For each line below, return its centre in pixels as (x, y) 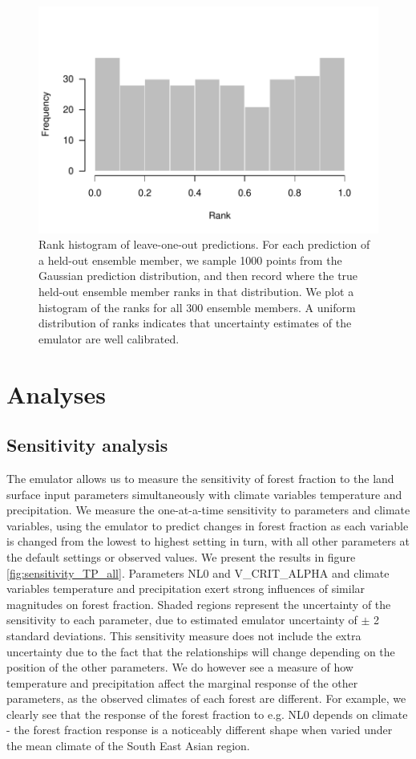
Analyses (56, 394)
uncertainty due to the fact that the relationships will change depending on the (201, 651)
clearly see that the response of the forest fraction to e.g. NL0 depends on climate (207, 714)
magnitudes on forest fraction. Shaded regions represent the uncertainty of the (199, 604)
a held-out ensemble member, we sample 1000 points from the (190, 260)
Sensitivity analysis (87, 445)
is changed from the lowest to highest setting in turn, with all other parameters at (208, 541)
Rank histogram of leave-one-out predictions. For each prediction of (204, 244)
